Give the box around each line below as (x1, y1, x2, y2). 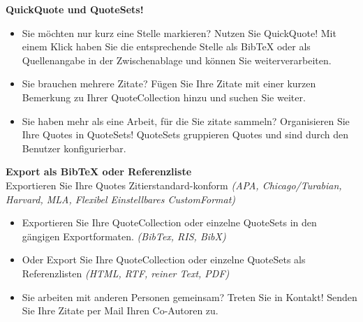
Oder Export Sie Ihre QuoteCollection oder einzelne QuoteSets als (22, 252, 306, 267)
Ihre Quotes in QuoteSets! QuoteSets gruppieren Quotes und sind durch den (22, 127, 349, 142)
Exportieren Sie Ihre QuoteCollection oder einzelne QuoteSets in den (22, 215, 317, 230)
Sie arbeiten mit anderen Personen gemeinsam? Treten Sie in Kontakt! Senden (22, 289, 357, 304)
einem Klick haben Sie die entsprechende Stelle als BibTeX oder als (22, 39, 311, 54)
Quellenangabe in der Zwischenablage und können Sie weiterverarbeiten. (22, 52, 332, 67)
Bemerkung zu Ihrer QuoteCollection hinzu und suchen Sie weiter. (22, 89, 306, 104)
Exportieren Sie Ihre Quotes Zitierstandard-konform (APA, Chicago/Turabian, (6, 177, 342, 192)
